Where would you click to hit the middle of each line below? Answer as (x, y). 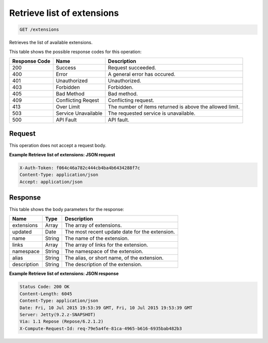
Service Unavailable (79, 113)
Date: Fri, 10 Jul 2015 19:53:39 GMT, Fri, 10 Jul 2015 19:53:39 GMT (106, 308)
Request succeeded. (132, 68)
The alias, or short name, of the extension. (114, 258)
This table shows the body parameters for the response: (67, 209)
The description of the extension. (103, 265)
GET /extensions (39, 30)
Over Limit (68, 107)
